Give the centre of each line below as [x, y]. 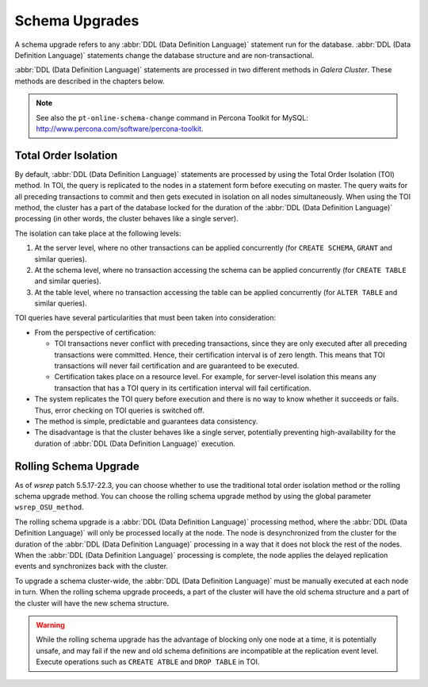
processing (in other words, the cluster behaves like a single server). [126, 219]
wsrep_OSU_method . [49, 507]
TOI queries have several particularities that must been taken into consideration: [145, 318]
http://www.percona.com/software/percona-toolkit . [120, 129]
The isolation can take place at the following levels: [98, 233]
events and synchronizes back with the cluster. [92, 566]
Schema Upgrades [77, 21]
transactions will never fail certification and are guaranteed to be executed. [177, 366]
